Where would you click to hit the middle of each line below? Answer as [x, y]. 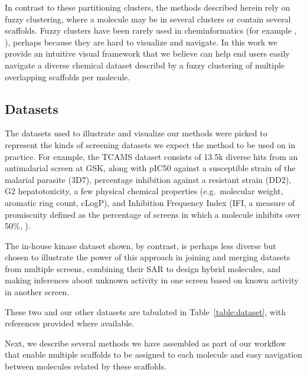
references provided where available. [70, 323]
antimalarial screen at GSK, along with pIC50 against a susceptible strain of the [150, 168]
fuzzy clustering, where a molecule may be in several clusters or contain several [148, 19]
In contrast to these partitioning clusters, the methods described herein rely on [148, 7]
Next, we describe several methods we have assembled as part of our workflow [146, 343]
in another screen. [37, 292]
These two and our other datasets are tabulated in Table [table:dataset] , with [146, 311]
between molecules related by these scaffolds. [86, 366]
